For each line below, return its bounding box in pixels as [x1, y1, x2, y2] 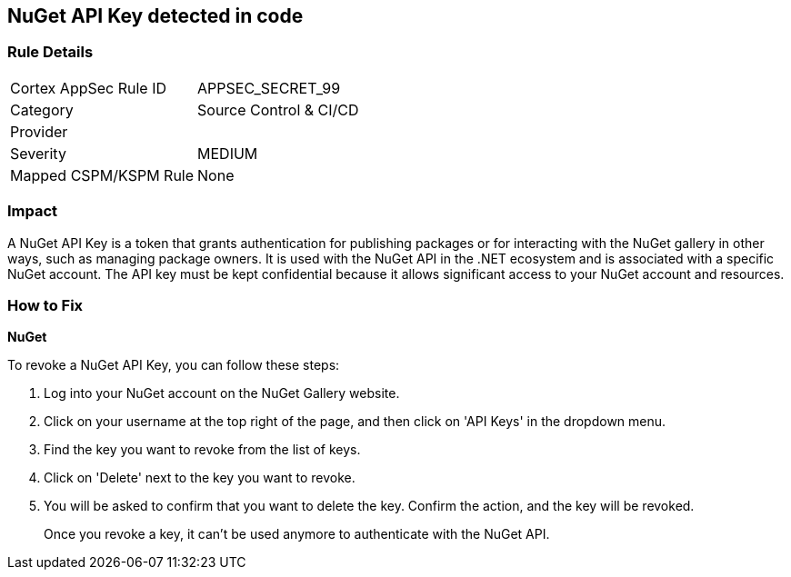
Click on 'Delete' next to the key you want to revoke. [44, 470, 355, 486]
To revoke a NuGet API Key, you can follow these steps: [7, 357, 340, 373]
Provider [10, 122, 68, 141]
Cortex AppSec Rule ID [10, 78, 167, 97]
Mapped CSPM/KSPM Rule [10, 165, 195, 184]
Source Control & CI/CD [197, 100, 359, 119]
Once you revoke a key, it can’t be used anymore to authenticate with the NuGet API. [44, 526, 550, 542]
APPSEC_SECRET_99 [197, 78, 341, 97]
